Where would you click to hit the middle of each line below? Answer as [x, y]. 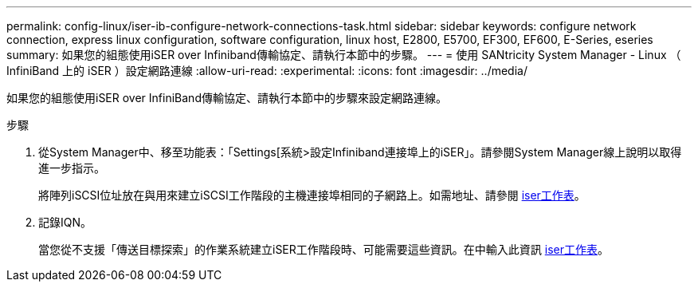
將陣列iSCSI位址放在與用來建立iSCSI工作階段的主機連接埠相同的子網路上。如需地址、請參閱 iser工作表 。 [312, 195]
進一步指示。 [72, 168]
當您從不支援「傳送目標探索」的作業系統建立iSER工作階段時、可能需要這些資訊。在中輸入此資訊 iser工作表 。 [324, 249]
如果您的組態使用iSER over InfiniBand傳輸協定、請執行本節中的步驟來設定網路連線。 [227, 98]
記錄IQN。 [65, 222]
